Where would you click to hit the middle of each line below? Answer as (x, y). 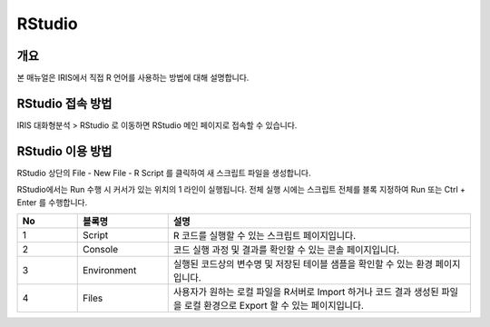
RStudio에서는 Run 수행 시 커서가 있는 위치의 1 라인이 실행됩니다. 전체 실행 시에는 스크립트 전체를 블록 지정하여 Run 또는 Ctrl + (241, 190)
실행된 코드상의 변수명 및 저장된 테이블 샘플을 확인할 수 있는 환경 (303, 264)
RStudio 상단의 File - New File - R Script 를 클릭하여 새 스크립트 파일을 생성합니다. (164, 173)
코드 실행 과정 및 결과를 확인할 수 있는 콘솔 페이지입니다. (286, 250)
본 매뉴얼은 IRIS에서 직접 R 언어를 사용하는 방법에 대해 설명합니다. (133, 78)
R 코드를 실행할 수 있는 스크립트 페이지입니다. (265, 236)
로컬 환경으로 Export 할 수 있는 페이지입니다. (274, 306)
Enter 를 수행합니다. (52, 202)
